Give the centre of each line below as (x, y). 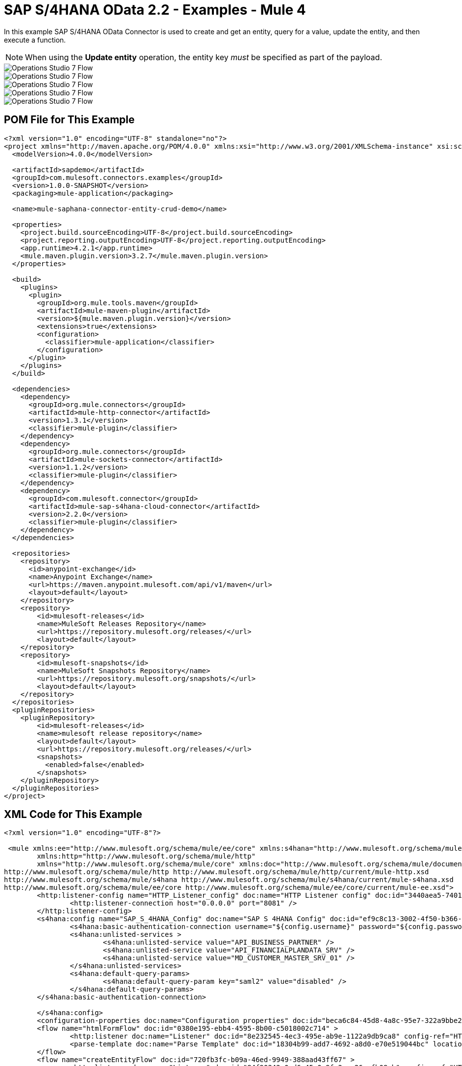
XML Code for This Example (73, 815)
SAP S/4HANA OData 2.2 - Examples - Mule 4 (155, 10)
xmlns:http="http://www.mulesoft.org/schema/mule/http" (146, 856)
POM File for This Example (69, 120)
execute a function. (35, 40)
